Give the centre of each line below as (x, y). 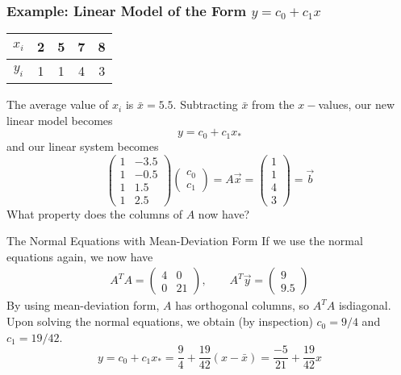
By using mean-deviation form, (83, 305)
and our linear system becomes (83, 146)
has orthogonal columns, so (242, 305)
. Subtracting (205, 104)
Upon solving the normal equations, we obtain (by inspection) (160, 321)
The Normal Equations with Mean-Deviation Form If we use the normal (185, 241)
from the (273, 104)
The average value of (58, 104)
